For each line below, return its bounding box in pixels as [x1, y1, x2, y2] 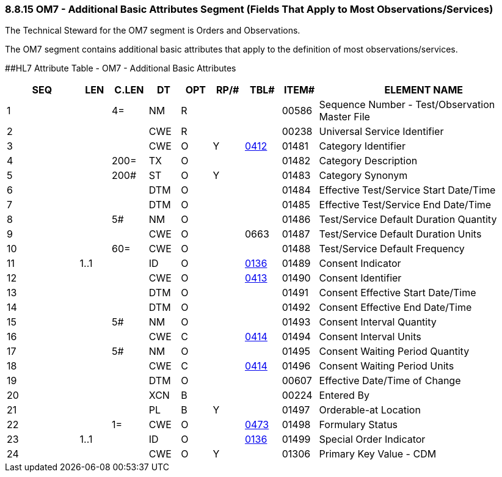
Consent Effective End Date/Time [319, 301, 472, 314]
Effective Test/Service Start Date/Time [319, 184, 496, 197]
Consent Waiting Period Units [319, 360, 454, 373]
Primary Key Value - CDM [319, 448, 437, 461]
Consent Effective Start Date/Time [319, 286, 476, 299]
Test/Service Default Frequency [319, 242, 465, 255]
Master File [319, 111, 370, 123]
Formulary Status [319, 418, 398, 431]
